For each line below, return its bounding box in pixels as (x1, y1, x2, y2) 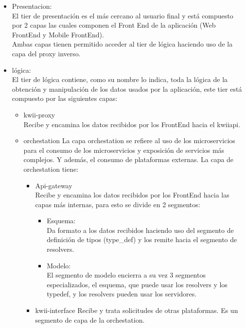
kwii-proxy (23, 109, 55, 119)
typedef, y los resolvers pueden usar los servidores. (47, 289, 197, 299)
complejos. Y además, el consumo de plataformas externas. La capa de (23, 154, 234, 164)
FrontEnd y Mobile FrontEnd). (12, 29, 104, 39)
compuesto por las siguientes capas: (12, 93, 118, 103)
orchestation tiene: (23, 164, 79, 174)
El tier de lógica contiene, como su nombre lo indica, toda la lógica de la (12, 74, 228, 84)
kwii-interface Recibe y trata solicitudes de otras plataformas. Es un (35, 305, 238, 315)
